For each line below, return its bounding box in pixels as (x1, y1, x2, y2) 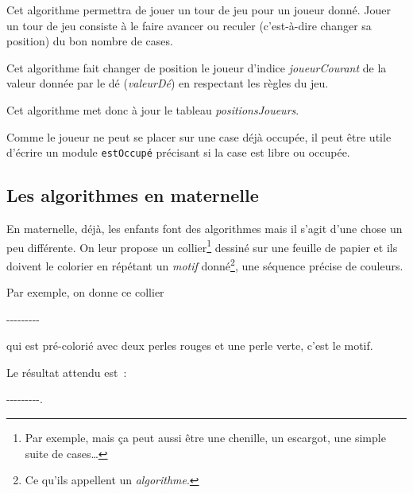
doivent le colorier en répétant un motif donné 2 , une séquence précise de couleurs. (6, 254, 403, 274)
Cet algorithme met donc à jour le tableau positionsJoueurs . (6, 101, 299, 118)
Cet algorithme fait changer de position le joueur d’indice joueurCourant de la (6, 59, 387, 76)
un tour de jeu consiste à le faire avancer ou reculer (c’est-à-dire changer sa (6, 17, 372, 33)
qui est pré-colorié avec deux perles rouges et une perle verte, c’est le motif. (6, 337, 373, 354)
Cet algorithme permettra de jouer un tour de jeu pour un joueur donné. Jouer (6, 2, 391, 17)
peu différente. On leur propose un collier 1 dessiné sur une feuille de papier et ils (6, 236, 398, 255)
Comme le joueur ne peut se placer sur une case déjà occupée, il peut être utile (6, 128, 392, 145)
